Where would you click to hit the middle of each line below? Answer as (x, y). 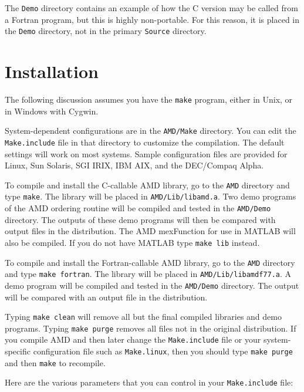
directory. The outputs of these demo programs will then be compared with (140, 219)
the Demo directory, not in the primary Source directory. (106, 31)
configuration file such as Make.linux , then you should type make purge (163, 351)
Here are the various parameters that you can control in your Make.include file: (149, 382)
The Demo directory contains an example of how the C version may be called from (151, 8)
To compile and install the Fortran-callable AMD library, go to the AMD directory (150, 262)
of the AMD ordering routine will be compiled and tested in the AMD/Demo (138, 208)
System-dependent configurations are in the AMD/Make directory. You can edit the (151, 131)
